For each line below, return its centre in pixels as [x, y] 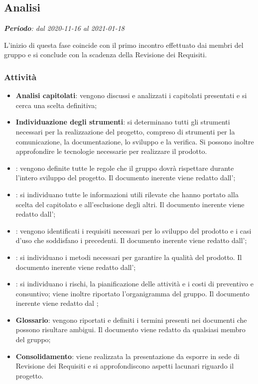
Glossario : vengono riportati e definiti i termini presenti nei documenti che [131, 320]
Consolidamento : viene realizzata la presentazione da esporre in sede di [128, 356]
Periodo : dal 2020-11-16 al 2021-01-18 [64, 28]
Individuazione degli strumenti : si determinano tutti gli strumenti [123, 122]
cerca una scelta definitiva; [56, 105]
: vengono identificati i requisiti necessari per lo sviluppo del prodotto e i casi [133, 230]
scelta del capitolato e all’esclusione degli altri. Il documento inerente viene [130, 204]
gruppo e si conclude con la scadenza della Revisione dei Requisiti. [106, 55]
